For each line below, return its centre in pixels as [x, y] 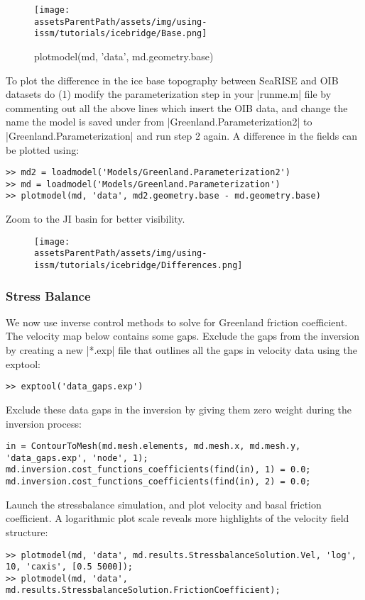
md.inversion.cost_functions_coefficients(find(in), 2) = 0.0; [158, 482]
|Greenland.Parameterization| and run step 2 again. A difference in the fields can [181, 135]
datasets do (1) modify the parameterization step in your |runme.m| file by [169, 94]
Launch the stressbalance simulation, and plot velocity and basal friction [164, 504]
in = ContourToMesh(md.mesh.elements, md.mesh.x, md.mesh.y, [153, 446]
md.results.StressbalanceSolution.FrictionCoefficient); [143, 590]
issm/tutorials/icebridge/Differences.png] [138, 265]
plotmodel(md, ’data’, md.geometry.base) [124, 56]
